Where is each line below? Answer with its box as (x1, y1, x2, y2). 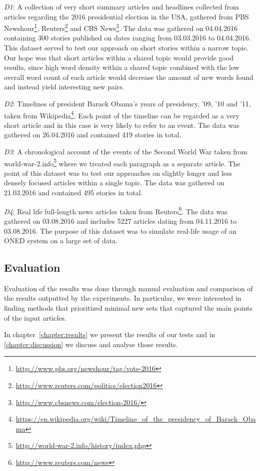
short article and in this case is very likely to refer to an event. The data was (4, 119, 239, 130)
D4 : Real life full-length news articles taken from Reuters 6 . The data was (4, 204, 227, 216)
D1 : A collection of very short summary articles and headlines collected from (4, 1, 239, 11)
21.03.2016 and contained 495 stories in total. (4, 187, 143, 198)
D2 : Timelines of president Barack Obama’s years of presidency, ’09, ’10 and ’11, (4, 98, 251, 108)
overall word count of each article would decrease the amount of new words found (4, 71, 253, 82)
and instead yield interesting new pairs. (4, 81, 124, 92)
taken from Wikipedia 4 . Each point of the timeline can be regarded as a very (4, 108, 239, 120)
